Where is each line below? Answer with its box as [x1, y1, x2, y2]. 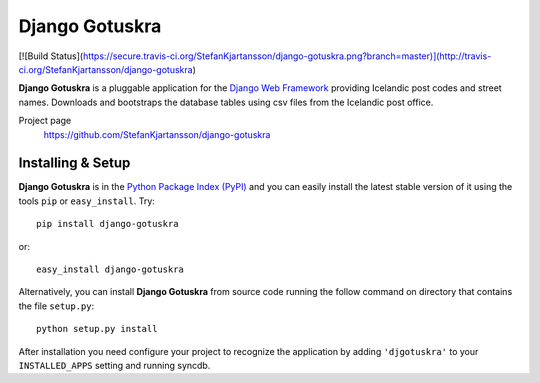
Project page [18, 115, 72, 127]
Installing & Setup [18, 155, 131, 172]
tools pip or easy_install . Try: [18, 195, 155, 207]
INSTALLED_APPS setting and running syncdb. [18, 359, 211, 371]
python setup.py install [36, 323, 158, 335]
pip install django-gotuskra [36, 218, 179, 230]
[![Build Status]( [18, 50, 84, 62]
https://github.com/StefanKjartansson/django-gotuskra [43, 128, 271, 140]
